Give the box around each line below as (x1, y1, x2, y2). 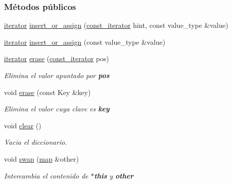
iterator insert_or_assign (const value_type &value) (4, 36, 166, 47)
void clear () (4, 120, 41, 130)
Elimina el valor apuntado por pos (4, 70, 110, 80)
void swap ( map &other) (4, 153, 79, 164)
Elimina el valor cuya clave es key (4, 103, 110, 114)
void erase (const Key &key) (4, 87, 91, 97)
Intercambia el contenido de (4, 170, 88, 181)
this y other (94, 170, 134, 181)
